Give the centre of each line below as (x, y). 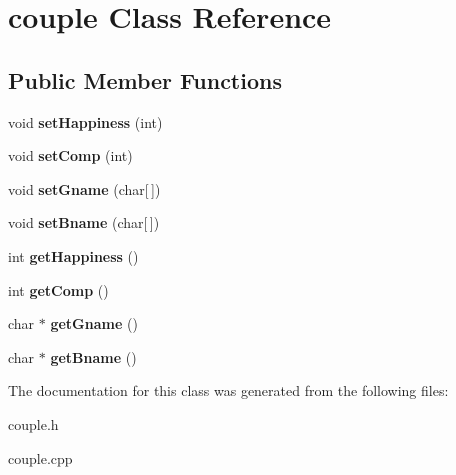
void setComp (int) (70, 155)
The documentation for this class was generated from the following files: (228, 390)
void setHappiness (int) (85, 121)
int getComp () (58, 289)
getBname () (93, 356)
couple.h (33, 423)
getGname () (94, 323)
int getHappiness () (73, 255)
